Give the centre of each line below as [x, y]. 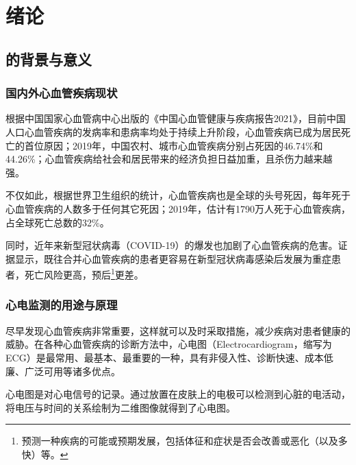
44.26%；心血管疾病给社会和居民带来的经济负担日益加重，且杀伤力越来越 [169, 159]
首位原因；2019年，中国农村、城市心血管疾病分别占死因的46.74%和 [174, 145]
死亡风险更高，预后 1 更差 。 [84, 273]
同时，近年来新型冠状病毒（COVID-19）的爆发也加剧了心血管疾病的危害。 [172, 245]
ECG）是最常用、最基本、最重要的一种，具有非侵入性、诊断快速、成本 [165, 357]
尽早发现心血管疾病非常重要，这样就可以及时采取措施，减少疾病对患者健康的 [178, 330]
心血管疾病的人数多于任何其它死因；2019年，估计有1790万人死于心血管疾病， [178, 208]
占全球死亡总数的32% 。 [58, 222]
